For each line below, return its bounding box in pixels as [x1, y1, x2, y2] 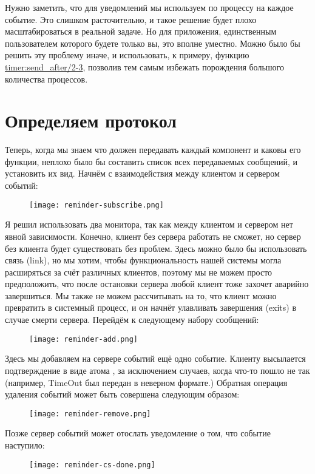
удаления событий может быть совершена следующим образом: [5, 388, 240, 401]
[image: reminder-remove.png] [29, 409, 151, 418]
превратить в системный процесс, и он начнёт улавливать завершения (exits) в [5, 301, 297, 314]
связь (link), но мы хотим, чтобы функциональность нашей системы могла [5, 254, 282, 266]
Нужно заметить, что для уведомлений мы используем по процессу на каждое [5, 1, 294, 13]
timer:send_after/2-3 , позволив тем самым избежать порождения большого [5, 60, 284, 73]
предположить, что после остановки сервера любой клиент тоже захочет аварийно [5, 277, 309, 290]
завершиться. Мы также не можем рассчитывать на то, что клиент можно [5, 289, 277, 302]
